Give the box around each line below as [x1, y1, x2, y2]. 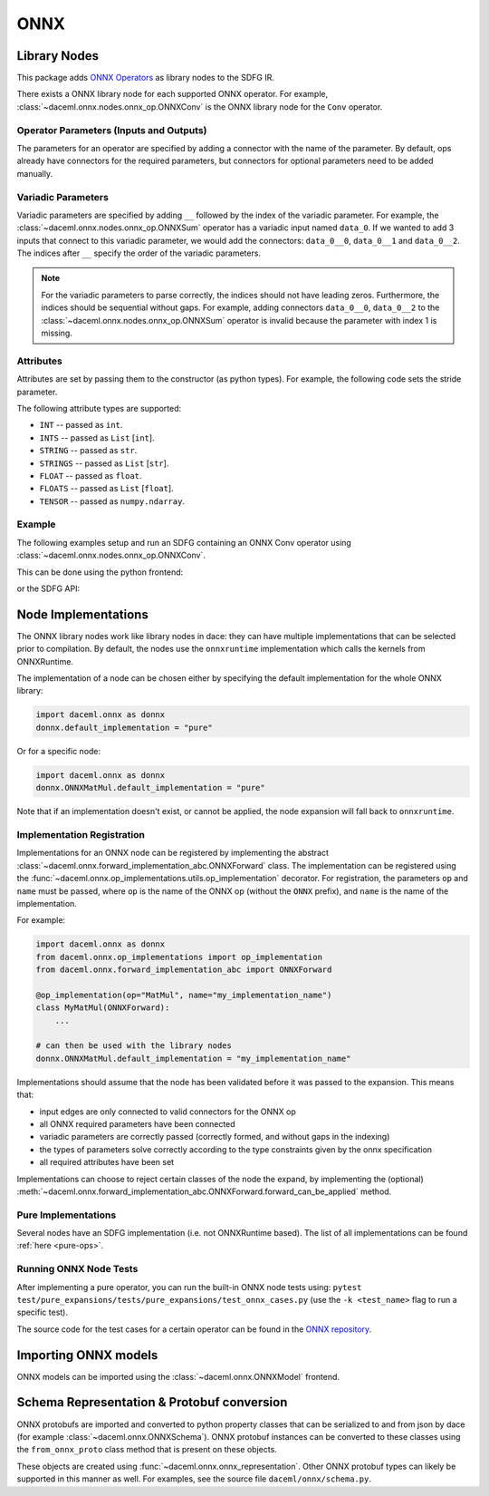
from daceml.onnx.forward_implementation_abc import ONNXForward [35, 965, 332, 975]
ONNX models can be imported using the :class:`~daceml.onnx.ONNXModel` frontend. [16, 1371, 340, 1382]
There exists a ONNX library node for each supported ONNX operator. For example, [16, 89, 329, 100]
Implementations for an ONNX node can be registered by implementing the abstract [16, 848, 330, 859]
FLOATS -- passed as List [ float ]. [39, 483, 174, 494]
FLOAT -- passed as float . [39, 470, 142, 481]
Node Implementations [16, 607, 149, 622]
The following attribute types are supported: [16, 403, 182, 413]
